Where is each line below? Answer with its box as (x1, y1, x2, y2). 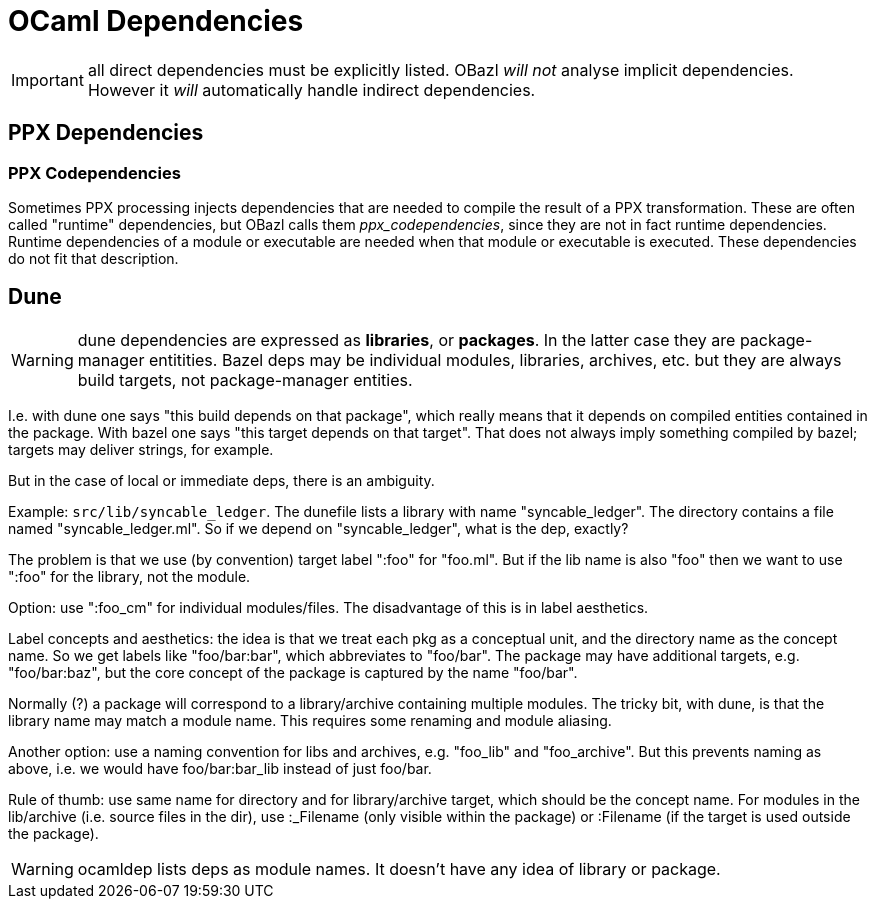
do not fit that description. (8, 249, 179, 267)
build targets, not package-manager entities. (77, 369, 413, 390)
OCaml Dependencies (8, 4, 304, 38)
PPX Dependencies (8, 120, 204, 146)
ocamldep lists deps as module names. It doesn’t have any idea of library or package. (77, 858, 721, 879)
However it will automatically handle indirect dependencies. (87, 79, 536, 100)
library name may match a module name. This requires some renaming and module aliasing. (8, 711, 612, 729)
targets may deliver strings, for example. (8, 440, 274, 458)
